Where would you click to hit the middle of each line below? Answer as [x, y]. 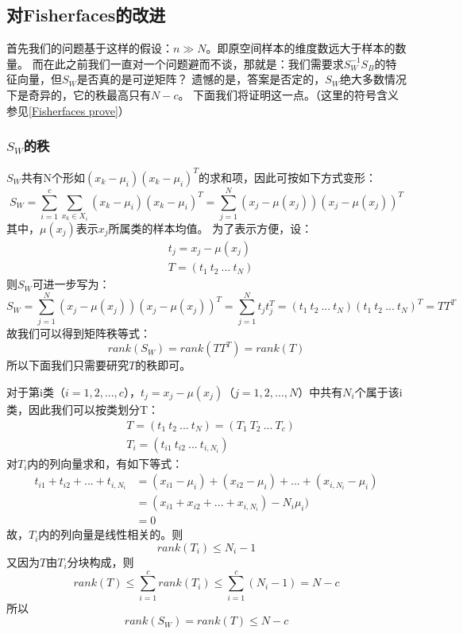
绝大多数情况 [373, 79]
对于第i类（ [36, 391]
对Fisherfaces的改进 [86, 15]
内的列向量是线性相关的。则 [111, 534]
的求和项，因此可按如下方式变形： [287, 177]
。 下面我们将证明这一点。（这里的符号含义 [289, 94]
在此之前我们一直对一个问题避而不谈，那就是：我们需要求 [193, 63]
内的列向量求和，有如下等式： [105, 463]
